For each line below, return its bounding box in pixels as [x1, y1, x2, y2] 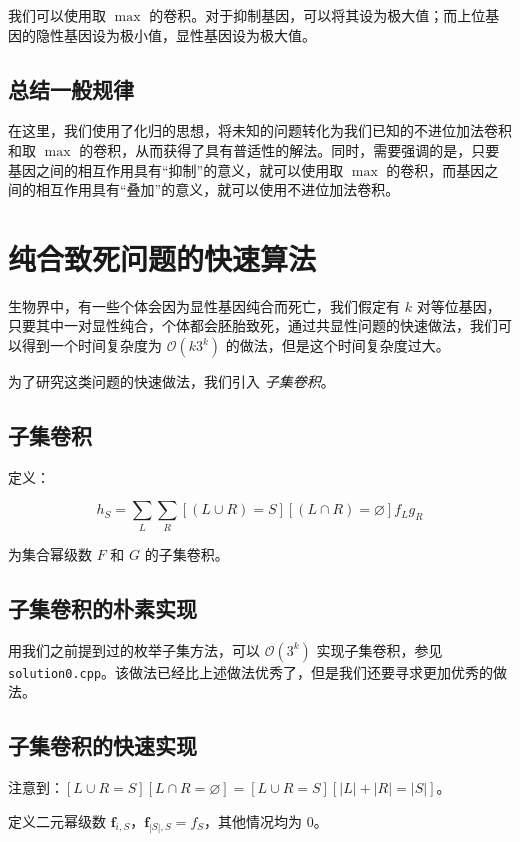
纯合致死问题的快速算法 [8, 237, 317, 278]
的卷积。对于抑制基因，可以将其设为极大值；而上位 [149, 5, 486, 25]
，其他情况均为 [204, 810, 303, 831]
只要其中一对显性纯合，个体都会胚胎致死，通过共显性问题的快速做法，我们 [8, 315, 498, 336]
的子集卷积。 [144, 543, 229, 564]
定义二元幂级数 [8, 810, 106, 831]
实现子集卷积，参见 [316, 639, 443, 660]
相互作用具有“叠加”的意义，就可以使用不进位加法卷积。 [35, 179, 400, 200]
